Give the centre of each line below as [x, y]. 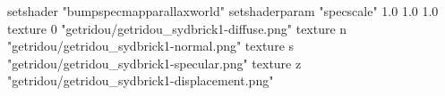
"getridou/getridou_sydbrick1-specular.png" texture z [154, 63]
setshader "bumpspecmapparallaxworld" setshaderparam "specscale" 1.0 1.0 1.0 [223, 11]
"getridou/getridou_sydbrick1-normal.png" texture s [151, 46]
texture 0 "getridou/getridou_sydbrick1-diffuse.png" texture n [177, 28]
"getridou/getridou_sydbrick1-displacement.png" [141, 80]
